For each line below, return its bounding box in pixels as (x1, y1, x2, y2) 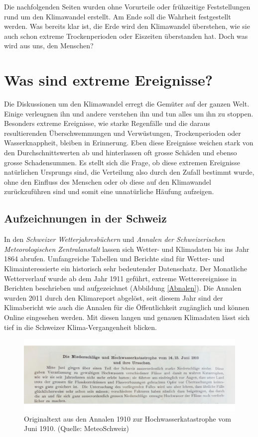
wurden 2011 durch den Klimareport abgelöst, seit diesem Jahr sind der (4, 292, 223, 303)
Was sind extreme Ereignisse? (4, 70, 213, 90)
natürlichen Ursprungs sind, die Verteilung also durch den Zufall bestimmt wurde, (4, 167, 255, 177)
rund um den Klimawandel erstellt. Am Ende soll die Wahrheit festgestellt (4, 11, 231, 21)
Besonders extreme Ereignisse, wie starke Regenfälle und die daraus (4, 118, 210, 128)
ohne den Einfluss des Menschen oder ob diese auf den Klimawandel (4, 176, 211, 187)
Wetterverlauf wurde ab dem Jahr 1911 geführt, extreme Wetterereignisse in (4, 273, 237, 283)
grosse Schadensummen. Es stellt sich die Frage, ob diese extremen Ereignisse (4, 157, 240, 167)
